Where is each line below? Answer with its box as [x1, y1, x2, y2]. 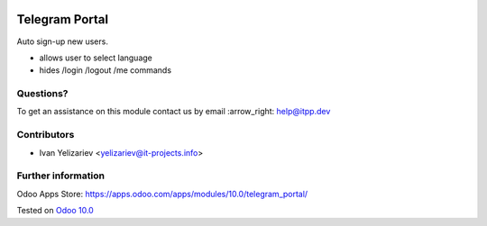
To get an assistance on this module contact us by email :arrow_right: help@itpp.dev [16, 106, 331, 117]
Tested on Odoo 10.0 [16, 205, 94, 216]
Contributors [16, 129, 75, 141]
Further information [16, 169, 106, 182]
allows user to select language [39, 52, 152, 63]
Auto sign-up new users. [16, 36, 108, 47]
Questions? [16, 87, 69, 100]
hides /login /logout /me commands [39, 65, 171, 76]
